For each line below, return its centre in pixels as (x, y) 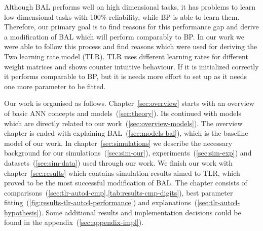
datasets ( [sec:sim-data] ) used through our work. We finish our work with (119, 162)
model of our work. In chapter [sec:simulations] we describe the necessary (118, 143)
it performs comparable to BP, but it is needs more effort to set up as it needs (125, 76)
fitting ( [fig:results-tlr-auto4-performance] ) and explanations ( (101, 202)
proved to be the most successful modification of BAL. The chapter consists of (126, 183)
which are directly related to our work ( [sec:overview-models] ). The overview (123, 123)
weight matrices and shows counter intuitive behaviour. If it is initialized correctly (131, 66)
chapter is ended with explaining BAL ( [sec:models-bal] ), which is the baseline (126, 133)
